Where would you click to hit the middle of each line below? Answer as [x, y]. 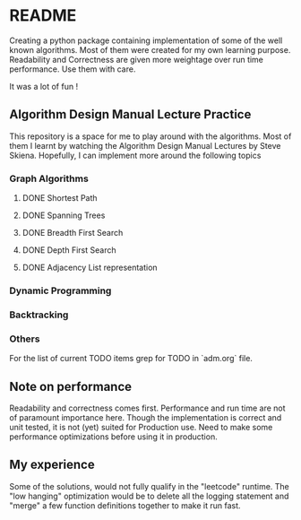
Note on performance [71, 386]
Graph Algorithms [49, 178]
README [43, 16]
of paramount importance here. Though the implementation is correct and [146, 417]
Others [25, 339]
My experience [52, 465]
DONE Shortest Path [60, 198]
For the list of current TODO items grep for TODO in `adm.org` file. [131, 359]
